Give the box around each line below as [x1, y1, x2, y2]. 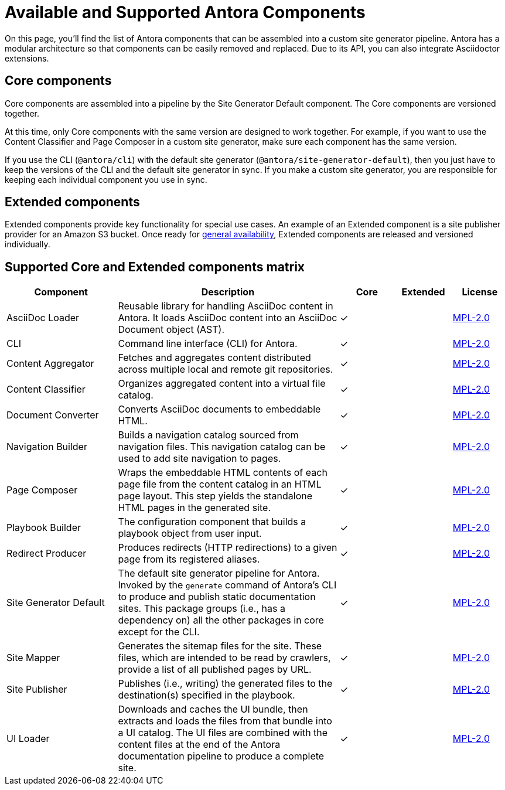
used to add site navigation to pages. [118, 452, 281, 465]
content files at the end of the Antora [118, 738, 281, 751]
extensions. [5, 53, 49, 63]
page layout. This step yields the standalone [118, 490, 313, 502]
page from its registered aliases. [118, 553, 260, 566]
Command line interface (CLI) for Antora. [118, 338, 298, 350]
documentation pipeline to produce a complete [118, 750, 325, 762]
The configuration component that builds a [118, 516, 306, 528]
